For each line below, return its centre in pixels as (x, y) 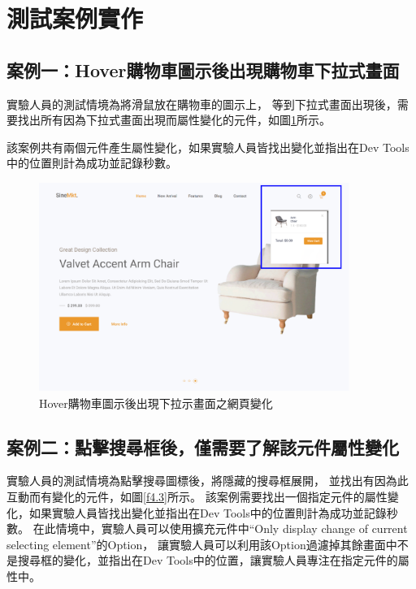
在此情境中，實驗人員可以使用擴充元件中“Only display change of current (220, 528)
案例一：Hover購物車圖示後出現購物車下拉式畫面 (203, 69)
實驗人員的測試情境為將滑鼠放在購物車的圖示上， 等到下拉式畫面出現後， (202, 104)
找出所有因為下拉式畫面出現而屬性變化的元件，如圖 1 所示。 (174, 120)
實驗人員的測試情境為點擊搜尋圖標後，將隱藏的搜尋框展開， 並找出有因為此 (208, 481)
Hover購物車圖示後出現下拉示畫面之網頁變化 (156, 403)
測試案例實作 (75, 18)
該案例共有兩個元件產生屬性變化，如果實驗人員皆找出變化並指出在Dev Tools (208, 147)
